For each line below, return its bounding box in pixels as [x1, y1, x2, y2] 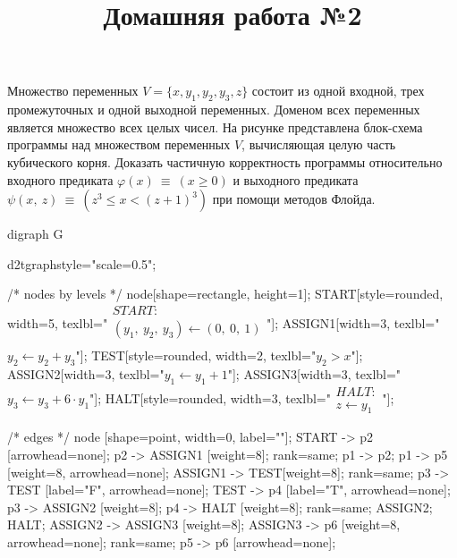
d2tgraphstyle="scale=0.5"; [7, 254, 157, 273]
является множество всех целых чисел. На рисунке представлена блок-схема [7, 117, 423, 136]
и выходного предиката [233, 170, 359, 189]
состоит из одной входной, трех [251, 81, 425, 100]
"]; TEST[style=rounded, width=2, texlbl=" [75, 346, 317, 365]
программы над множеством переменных [7, 135, 231, 154]
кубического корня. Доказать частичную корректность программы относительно [7, 152, 443, 171]
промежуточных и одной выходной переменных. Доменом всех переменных [7, 100, 420, 119]
